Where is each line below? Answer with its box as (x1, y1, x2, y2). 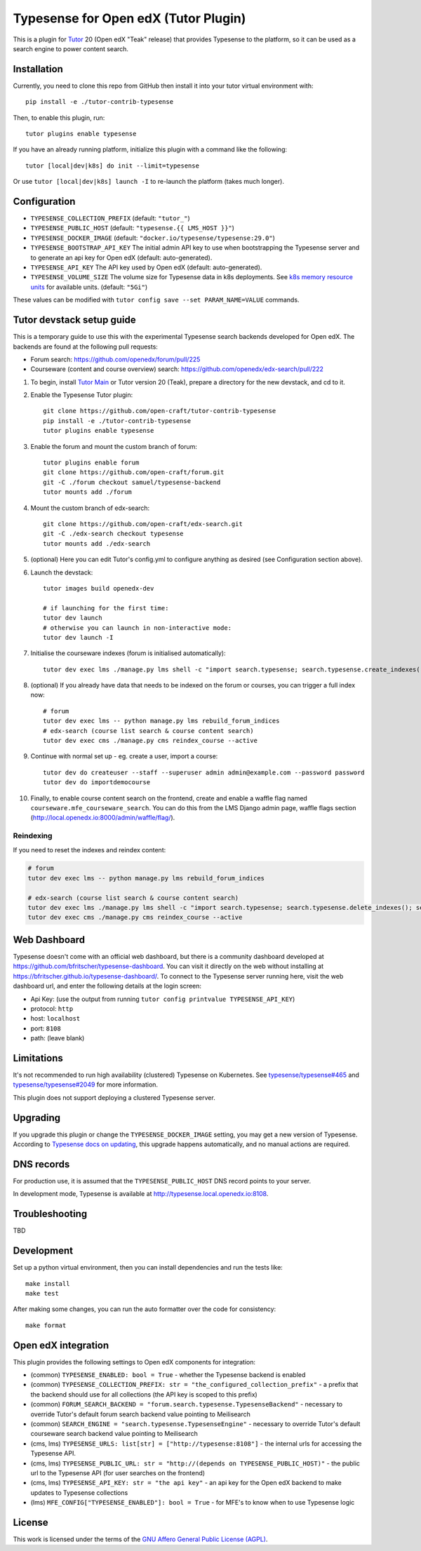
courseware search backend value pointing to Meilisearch (30, 1430, 198, 1438)
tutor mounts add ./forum (43, 488, 133, 496)
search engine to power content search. (13, 44, 129, 53)
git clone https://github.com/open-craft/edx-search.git (43, 520, 243, 528)
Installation (13, 63, 63, 75)
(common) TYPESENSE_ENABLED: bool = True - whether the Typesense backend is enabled (30, 1371, 306, 1379)
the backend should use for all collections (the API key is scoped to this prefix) (30, 1390, 258, 1399)
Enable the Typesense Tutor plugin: (30, 391, 133, 399)
